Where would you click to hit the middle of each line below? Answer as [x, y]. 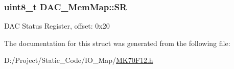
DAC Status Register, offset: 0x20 [57, 26]
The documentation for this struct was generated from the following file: [117, 43]
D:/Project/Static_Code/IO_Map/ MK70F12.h [79, 60]
